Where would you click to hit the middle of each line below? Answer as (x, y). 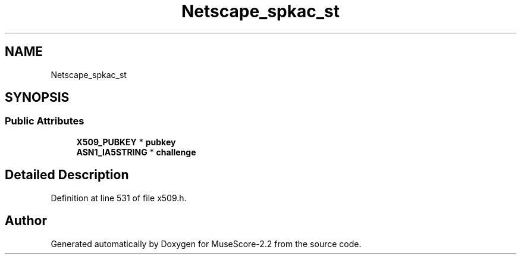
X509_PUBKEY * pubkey (126, 142)
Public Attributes (45, 121)
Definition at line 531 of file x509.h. (119, 198)
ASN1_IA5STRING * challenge (136, 152)
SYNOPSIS (37, 98)
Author (26, 221)
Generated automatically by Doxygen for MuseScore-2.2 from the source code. (206, 244)
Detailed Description (67, 175)
